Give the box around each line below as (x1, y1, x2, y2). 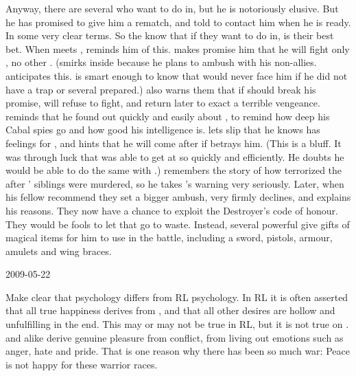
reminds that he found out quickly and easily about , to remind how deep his (5, 109, 330, 123)
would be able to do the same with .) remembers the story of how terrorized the (5, 163, 342, 177)
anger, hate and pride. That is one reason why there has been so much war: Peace (5, 344, 350, 358)
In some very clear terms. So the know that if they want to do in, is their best (5, 28, 334, 43)
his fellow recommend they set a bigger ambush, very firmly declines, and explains (5, 190, 351, 204)
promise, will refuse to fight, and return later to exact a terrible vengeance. (5, 96, 320, 110)
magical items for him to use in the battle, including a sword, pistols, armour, (5, 230, 333, 245)
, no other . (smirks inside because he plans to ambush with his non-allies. (5, 55, 317, 69)
